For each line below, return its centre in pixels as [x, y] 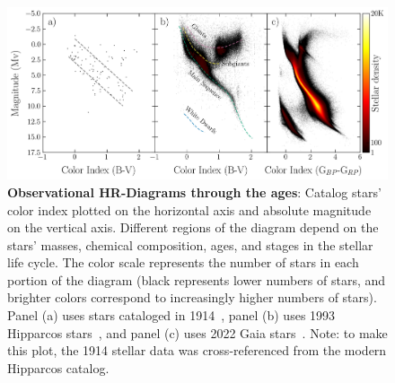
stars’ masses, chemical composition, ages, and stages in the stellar [190, 244]
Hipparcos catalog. [58, 367]
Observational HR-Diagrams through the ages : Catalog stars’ [194, 191]
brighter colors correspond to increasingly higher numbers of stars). [192, 297]
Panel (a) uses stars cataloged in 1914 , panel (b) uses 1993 [171, 315]
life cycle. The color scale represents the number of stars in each [183, 262]
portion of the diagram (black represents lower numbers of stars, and [197, 279]
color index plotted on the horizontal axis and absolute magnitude [189, 209]
